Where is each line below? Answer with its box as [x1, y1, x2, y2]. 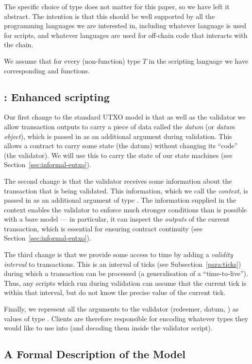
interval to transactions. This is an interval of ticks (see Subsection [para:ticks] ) [4, 259, 241, 269]
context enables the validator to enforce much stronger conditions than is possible [4, 204, 247, 214]
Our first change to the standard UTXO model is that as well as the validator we [4, 112, 246, 122]
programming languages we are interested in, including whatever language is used [4, 20, 247, 31]
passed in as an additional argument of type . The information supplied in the [4, 195, 236, 205]
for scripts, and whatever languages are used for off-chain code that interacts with [4, 30, 248, 40]
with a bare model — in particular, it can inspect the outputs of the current [4, 214, 230, 224]
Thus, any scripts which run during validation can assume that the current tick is [4, 277, 247, 288]
